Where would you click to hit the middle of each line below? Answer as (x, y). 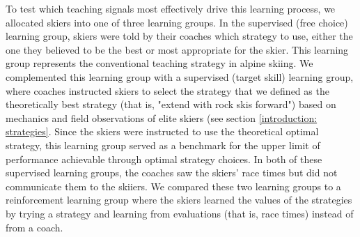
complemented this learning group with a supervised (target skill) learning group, (180, 76)
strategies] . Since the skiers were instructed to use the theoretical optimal (162, 131)
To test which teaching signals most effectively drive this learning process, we (171, 8)
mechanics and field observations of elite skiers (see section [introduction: (162, 117)
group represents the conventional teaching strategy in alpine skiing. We (159, 63)
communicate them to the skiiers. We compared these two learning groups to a (173, 186)
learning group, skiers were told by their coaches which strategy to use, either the (179, 36)
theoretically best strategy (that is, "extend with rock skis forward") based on (171, 104)
